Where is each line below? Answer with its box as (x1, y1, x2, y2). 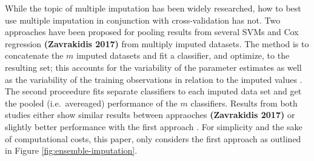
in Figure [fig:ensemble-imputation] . (5, 144, 138, 157)
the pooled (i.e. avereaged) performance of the (5, 96, 178, 109)
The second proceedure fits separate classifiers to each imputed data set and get (5, 85, 302, 97)
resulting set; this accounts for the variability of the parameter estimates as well (5, 61, 302, 73)
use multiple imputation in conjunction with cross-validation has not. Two (5, 13, 281, 26)
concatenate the (5, 49, 64, 62)
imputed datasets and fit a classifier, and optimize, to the (76, 49, 290, 62)
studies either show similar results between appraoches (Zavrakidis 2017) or (5, 108, 295, 121)
